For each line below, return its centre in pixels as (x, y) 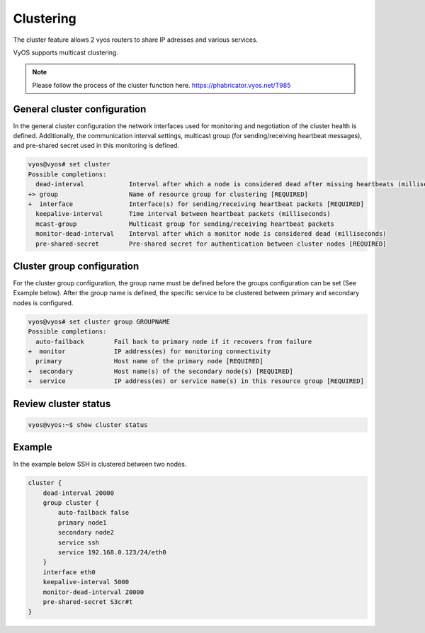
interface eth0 (69, 572)
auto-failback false (93, 513)
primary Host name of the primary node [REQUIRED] (149, 361)
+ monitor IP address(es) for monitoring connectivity (149, 351)
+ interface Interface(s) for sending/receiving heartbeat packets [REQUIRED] (196, 204)
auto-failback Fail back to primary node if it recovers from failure (174, 341)
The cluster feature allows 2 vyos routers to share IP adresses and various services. (136, 40)
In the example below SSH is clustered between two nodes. (100, 464)
